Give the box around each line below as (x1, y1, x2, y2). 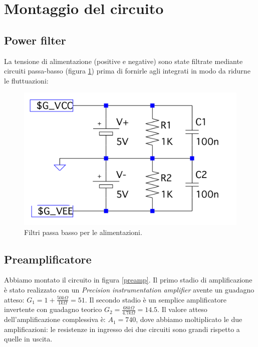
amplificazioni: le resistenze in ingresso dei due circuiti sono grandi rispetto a (4, 323, 240, 334)
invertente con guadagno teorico (4, 304, 102, 314)
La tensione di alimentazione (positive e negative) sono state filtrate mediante (4, 55, 243, 66)
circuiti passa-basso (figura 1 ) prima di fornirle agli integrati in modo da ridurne (4, 65, 250, 76)
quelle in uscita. (4, 333, 53, 344)
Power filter (4, 32, 66, 47)
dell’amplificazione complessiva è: (4, 314, 106, 324)
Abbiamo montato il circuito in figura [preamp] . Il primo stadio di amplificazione (4, 274, 252, 285)
